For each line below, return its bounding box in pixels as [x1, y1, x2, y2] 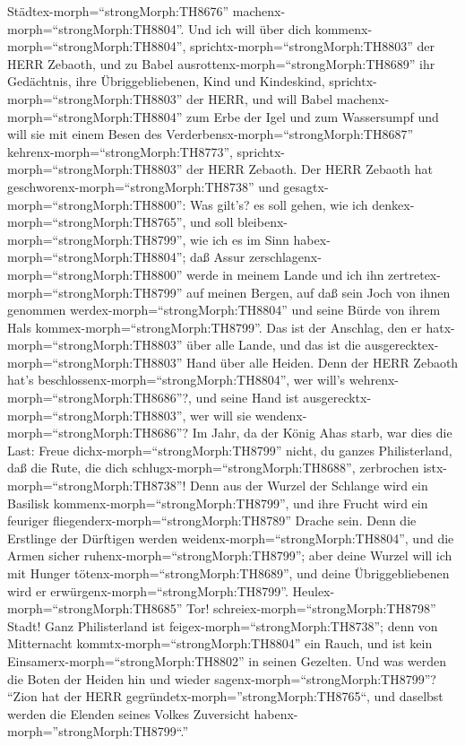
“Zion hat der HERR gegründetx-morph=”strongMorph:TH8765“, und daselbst [7, 687, 443, 706]
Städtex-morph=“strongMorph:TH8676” [7, 2, 229, 20]
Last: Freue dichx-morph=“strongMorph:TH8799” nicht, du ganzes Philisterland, [7, 440, 452, 459]
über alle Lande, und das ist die [186, 335, 361, 354]
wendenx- [254, 405, 307, 424]
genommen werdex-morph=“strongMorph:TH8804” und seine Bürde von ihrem [7, 300, 441, 319]
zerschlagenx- [248, 247, 322, 266]
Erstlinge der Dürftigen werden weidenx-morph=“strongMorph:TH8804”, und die [7, 528, 454, 547]
